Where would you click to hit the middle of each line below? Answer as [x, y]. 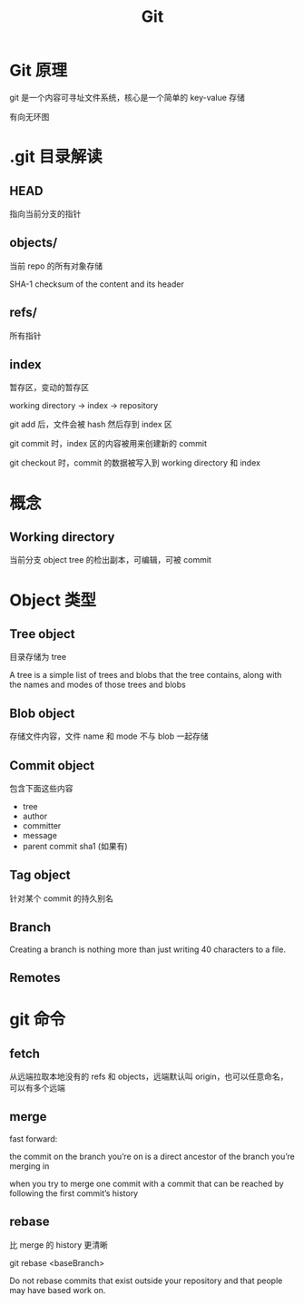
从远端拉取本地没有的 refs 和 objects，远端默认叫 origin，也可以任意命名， [149, 1076]
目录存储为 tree [38, 657]
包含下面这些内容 [41, 788]
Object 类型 [53, 600]
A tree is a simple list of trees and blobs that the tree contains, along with [146, 675]
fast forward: [34, 1138]
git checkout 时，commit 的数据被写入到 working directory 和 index [135, 463]
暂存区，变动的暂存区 [49, 388]
